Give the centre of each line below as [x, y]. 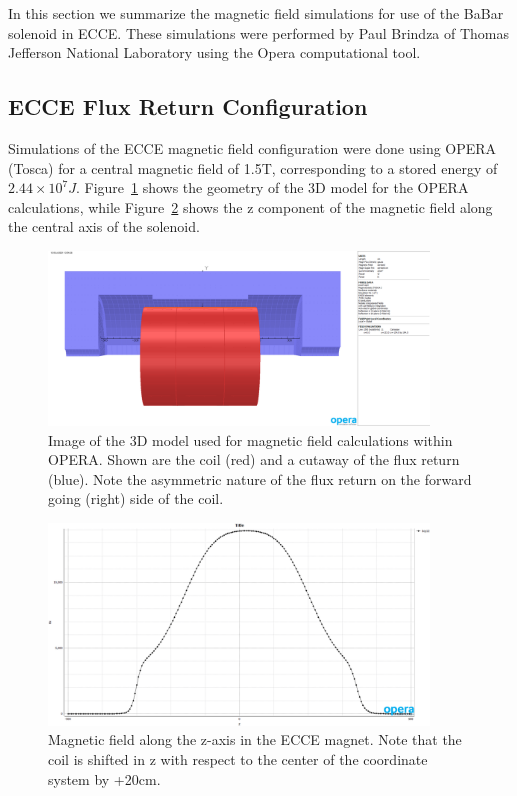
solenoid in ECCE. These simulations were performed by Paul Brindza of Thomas [259, 32]
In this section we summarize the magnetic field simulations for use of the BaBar [256, 13]
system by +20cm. [104, 778]
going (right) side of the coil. [136, 498]
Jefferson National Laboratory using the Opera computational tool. [214, 52]
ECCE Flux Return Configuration [188, 106]
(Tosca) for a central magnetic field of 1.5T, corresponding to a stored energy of [253, 167]
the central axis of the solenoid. [104, 226]
